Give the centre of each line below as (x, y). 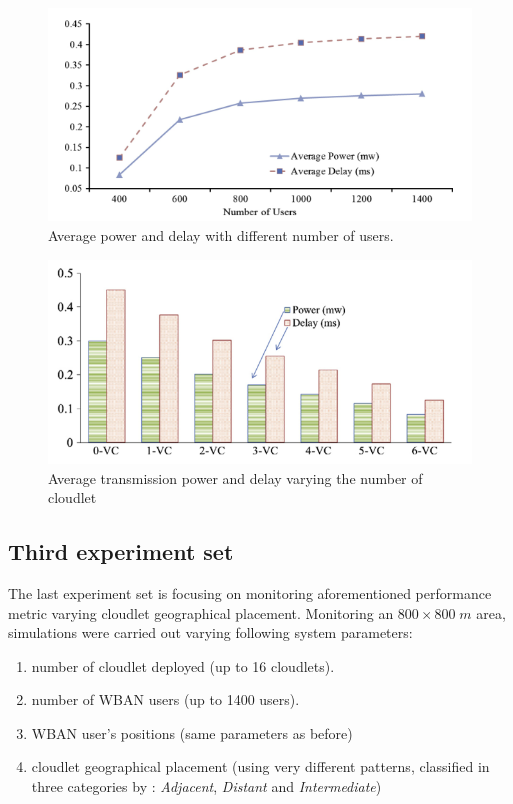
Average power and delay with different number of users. (221, 235)
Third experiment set (121, 551)
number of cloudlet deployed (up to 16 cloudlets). (183, 665)
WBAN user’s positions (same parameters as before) (192, 732)
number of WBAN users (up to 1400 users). (165, 699)
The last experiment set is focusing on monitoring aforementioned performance (250, 592)
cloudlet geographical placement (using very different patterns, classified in (260, 766)
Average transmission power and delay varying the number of (235, 477)
